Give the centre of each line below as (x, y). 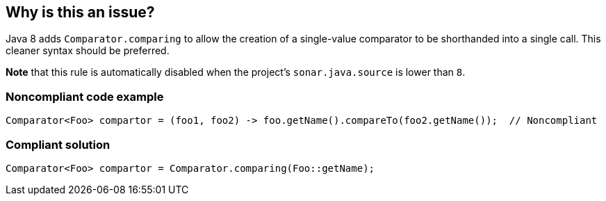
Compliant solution (58, 144)
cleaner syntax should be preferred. (88, 51)
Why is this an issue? (80, 12)
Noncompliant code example (85, 96)
